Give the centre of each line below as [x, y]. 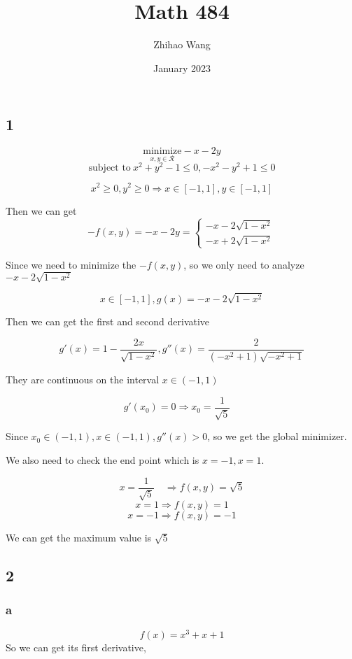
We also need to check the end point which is [103, 460]
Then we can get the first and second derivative [108, 321]
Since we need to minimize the [71, 264]
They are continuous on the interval [83, 380]
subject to [110, 168]
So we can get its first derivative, [76, 647]
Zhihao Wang [182, 44]
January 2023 [182, 68]
